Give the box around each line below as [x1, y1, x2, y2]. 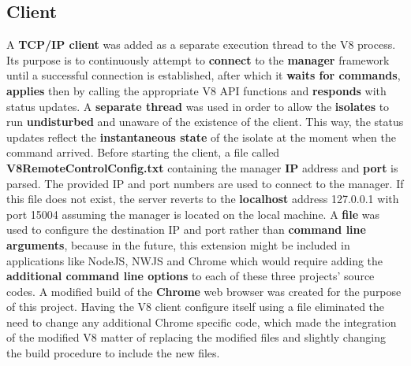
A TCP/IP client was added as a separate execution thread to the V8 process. [6, 36, 396, 53]
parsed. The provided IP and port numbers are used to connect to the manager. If [6, 175, 404, 191]
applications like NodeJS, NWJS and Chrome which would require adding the [6, 252, 383, 268]
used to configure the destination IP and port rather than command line [6, 221, 366, 238]
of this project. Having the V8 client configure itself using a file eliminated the [6, 298, 385, 315]
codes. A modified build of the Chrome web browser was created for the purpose [6, 283, 402, 299]
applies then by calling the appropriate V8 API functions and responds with [6, 82, 387, 98]
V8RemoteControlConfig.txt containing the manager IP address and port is [6, 159, 398, 176]
